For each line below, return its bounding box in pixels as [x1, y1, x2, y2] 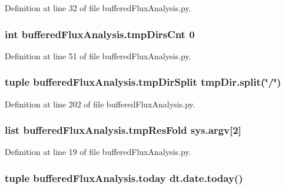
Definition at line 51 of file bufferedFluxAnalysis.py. [5, 49, 191, 62]
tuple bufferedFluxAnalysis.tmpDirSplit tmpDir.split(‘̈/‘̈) [5, 75, 281, 89]
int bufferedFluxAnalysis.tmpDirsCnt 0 [5, 26, 195, 41]
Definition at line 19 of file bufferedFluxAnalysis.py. [5, 146, 191, 158]
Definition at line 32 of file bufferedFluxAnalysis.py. [5, 2, 191, 14]
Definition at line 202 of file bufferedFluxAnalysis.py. [5, 97, 195, 110]
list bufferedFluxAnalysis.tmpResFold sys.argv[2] [5, 123, 241, 137]
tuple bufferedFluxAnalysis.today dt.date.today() [5, 170, 243, 185]
